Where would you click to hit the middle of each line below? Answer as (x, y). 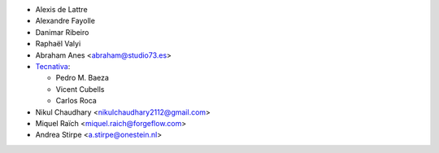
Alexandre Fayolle (65, 21)
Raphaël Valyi (58, 44)
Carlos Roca (76, 101)
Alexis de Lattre (62, 9)
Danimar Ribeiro (62, 32)
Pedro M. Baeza (83, 78)
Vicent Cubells (80, 89)
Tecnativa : (53, 66)
